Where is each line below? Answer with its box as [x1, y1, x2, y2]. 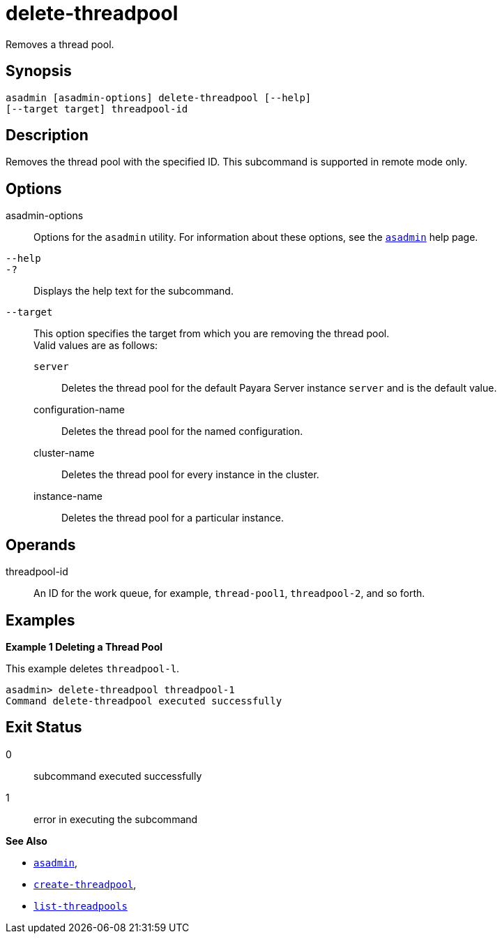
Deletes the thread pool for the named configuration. [61, 425, 303, 438]
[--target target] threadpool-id [6, 103, 188, 114]
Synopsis [6, 62, 72, 80]
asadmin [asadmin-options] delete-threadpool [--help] [6, 91, 312, 103]
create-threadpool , [33, 878, 137, 890]
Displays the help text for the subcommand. [33, 285, 234, 297]
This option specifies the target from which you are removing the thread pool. [33, 327, 390, 340]
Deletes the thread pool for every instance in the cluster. [61, 468, 319, 481]
